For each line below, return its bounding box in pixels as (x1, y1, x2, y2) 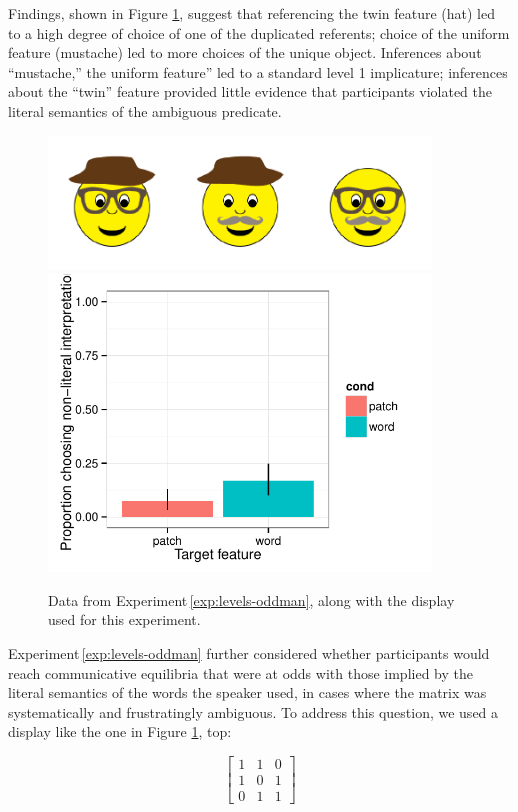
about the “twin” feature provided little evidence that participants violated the (8, 81, 493, 102)
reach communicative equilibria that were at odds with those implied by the (8, 662, 473, 683)
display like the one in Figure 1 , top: (8, 721, 232, 742)
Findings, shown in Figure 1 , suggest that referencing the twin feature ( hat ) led (8, 3, 496, 23)
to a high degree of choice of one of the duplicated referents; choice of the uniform (8, 22, 510, 43)
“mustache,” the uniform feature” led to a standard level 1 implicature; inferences (8, 61, 508, 82)
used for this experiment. (48, 609, 201, 630)
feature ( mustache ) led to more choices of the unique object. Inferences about (8, 42, 482, 63)
